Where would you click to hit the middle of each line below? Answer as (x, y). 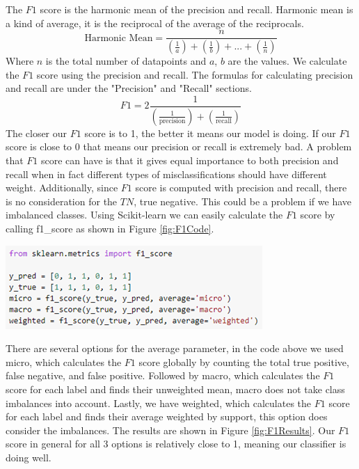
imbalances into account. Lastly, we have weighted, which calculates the (159, 403)
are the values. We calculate (287, 61)
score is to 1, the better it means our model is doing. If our (210, 133)
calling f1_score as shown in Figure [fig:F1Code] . (110, 228)
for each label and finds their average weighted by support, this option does (167, 416)
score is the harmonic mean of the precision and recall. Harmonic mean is (197, 9)
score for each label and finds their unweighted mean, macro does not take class (175, 389)
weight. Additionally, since (62, 188)
